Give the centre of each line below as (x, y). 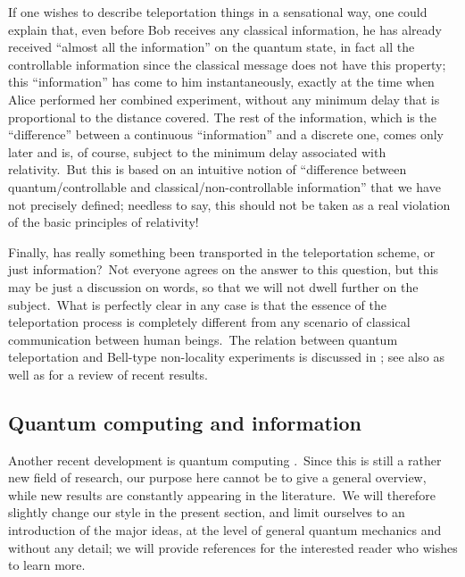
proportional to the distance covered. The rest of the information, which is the (222, 117)
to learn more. (47, 565)
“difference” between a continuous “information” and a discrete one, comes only (226, 134)
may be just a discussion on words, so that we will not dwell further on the (213, 286)
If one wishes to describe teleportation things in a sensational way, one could (218, 12)
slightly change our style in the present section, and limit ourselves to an (207, 512)
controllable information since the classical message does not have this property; (227, 64)
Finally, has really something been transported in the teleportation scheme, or (222, 251)
